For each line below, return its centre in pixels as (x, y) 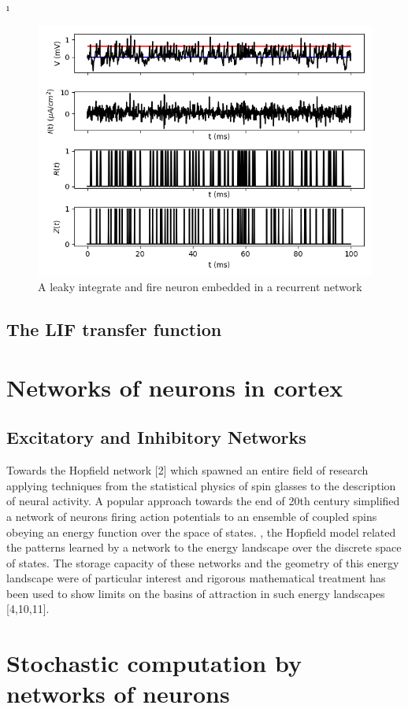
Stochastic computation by (154, 663)
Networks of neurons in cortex (175, 387)
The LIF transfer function (114, 329)
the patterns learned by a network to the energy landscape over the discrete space (204, 547)
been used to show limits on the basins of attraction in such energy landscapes (196, 593)
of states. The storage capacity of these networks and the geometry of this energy (203, 562)
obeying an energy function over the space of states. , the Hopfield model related (201, 532)
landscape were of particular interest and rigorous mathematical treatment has (196, 578)
